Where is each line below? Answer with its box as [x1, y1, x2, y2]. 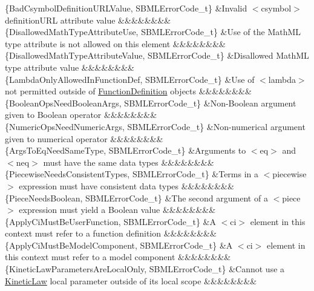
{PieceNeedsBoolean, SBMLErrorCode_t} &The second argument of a [5, 191, 268, 204]
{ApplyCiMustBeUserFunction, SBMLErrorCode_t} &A [5, 215, 217, 227]
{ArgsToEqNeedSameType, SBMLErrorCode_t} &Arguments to [5, 144, 246, 157]
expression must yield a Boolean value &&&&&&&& [19, 203, 216, 216]
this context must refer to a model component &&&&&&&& [5, 250, 231, 263]
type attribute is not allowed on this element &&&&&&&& [5, 37, 226, 50]
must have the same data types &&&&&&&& [43, 155, 214, 168]
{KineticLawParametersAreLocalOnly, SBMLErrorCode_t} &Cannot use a [5, 263, 285, 275]
